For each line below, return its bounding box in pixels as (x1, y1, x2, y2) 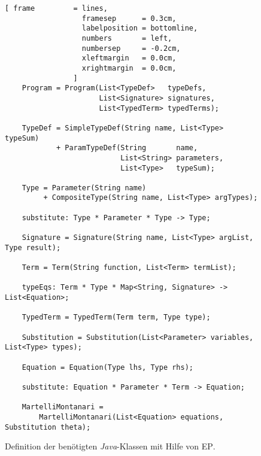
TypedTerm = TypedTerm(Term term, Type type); (22, 313, 211, 322)
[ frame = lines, (5, 4, 108, 13)
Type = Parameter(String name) (22, 183, 147, 192)
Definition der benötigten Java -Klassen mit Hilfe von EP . (5, 440, 216, 452)
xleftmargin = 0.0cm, (81, 54, 177, 63)
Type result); (5, 243, 61, 252)
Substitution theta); (5, 422, 91, 431)
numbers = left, (81, 34, 172, 42)
